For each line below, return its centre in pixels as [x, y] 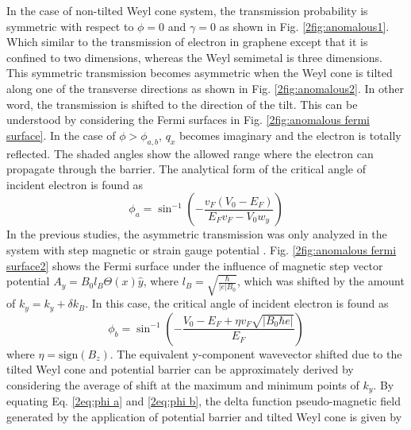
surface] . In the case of [61, 135]
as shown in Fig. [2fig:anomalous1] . [304, 26]
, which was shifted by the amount [321, 281]
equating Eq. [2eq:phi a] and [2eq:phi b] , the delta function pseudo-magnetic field [204, 401]
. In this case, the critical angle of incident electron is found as [237, 303]
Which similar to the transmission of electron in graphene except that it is [187, 42]
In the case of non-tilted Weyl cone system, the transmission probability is [187, 10]
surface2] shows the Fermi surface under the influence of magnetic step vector [195, 265]
